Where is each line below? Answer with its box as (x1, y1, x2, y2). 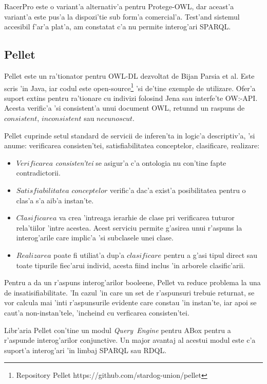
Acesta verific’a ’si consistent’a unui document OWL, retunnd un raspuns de (4, 102, 245, 113)
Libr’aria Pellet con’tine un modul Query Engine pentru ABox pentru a (4, 324, 231, 335)
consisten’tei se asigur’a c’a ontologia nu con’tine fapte (55, 157, 226, 168)
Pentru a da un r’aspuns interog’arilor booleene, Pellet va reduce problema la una (4, 277, 261, 288)
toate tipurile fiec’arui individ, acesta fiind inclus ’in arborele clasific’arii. (16, 259, 245, 270)
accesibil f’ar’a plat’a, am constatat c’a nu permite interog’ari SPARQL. (4, 21, 231, 32)
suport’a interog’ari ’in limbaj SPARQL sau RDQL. (4, 344, 167, 355)
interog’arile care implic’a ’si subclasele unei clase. (16, 232, 174, 243)
